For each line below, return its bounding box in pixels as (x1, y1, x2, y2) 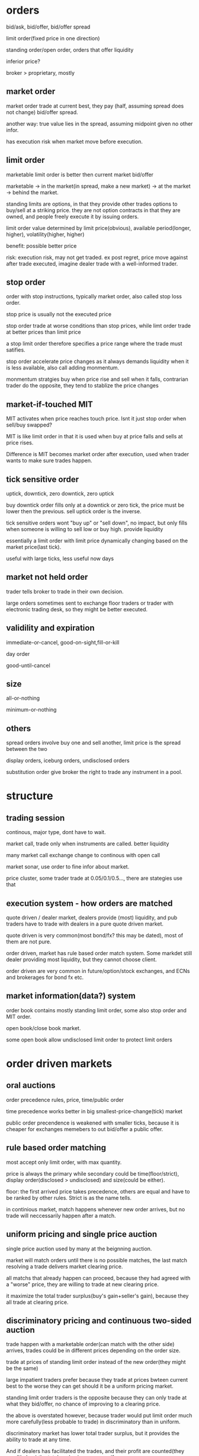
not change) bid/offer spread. (6, 108, 78, 116)
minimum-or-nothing (6, 706, 57, 713)
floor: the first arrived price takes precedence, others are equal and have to (6, 1187, 190, 1195)
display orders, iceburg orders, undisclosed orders (6, 757, 130, 764)
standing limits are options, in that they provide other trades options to (6, 200, 178, 207)
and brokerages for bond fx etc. (6, 974, 84, 981)
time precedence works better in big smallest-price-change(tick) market (6, 1107, 182, 1114)
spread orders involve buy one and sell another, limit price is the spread (6, 739, 181, 746)
